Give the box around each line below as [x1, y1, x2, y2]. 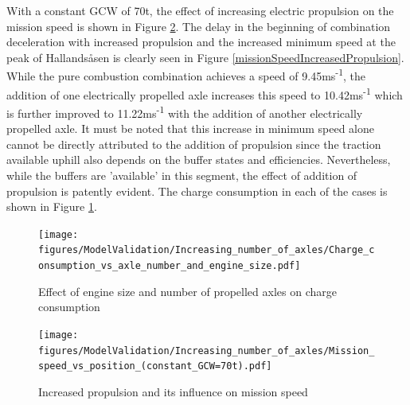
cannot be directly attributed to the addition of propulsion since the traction [6, 135, 381, 152]
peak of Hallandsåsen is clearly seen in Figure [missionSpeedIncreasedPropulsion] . [6, 49, 404, 65]
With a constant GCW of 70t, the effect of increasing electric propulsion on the [6, 2, 394, 18]
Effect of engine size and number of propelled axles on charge [38, 282, 337, 299]
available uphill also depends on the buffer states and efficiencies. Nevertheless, [6, 151, 391, 168]
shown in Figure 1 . [6, 198, 97, 215]
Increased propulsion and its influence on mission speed [38, 383, 308, 399]
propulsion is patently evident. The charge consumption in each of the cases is [6, 182, 388, 199]
